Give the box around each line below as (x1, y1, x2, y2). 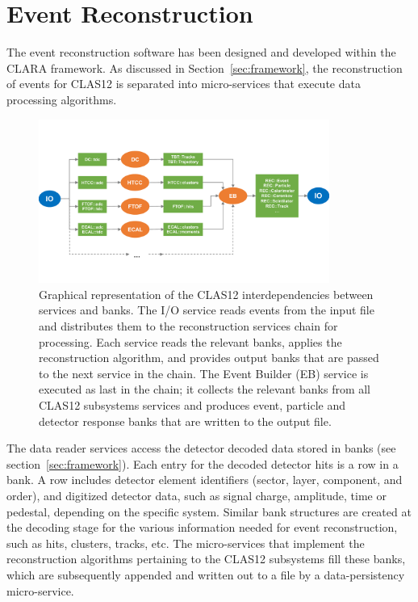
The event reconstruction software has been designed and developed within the (6, 44, 396, 61)
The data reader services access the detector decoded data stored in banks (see (6, 440, 396, 457)
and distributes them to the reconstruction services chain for (39, 318, 338, 334)
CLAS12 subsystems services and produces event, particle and (39, 396, 345, 413)
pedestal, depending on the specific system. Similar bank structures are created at (6, 503, 412, 520)
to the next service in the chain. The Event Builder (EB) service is (39, 364, 369, 381)
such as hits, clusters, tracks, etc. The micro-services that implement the (6, 534, 365, 551)
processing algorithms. (6, 91, 117, 107)
